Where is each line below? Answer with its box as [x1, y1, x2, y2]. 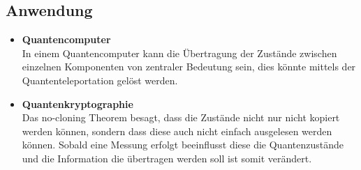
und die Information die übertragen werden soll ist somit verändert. [22, 150, 312, 165]
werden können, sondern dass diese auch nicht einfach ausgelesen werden [22, 123, 332, 138]
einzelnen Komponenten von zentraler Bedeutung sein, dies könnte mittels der [22, 59, 356, 74]
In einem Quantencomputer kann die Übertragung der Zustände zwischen [22, 45, 337, 60]
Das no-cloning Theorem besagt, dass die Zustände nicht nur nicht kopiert [22, 110, 340, 125]
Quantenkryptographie [22, 96, 133, 111]
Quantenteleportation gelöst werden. [22, 72, 178, 87]
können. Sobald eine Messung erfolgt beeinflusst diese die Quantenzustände [22, 137, 344, 152]
